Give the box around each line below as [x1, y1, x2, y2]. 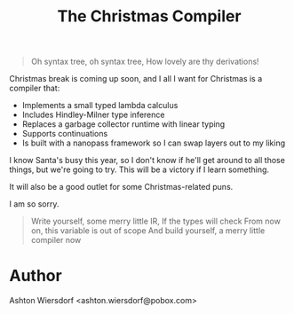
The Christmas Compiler [57, 6, 242, 27]
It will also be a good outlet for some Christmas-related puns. [9, 182, 234, 192]
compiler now [30, 235, 82, 246]
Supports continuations [21, 129, 108, 139]
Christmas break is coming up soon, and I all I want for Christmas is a [9, 74, 263, 84]
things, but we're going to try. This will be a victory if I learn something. [9, 164, 269, 175]
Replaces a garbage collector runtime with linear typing [21, 119, 226, 130]
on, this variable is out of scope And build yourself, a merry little [30, 225, 266, 236]
